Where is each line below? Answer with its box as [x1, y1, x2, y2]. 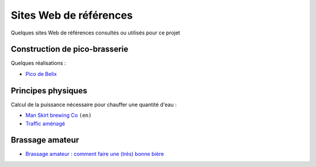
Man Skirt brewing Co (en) [25, 112, 92, 119]
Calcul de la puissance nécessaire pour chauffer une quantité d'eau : [11, 101, 177, 108]
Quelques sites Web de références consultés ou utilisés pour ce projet [11, 29, 181, 36]
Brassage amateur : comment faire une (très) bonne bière [25, 151, 164, 158]
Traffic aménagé [25, 120, 66, 127]
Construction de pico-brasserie [11, 44, 129, 54]
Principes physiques [11, 85, 88, 96]
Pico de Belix [25, 70, 57, 77]
